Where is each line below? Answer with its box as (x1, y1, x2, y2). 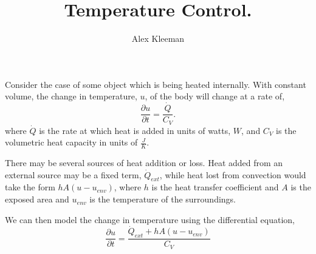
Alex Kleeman (131, 32, 185, 45)
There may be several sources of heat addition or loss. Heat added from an (5, 156, 283, 169)
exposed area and (5, 193, 69, 206)
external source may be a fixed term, (5, 168, 142, 181)
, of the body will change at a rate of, (145, 90, 285, 102)
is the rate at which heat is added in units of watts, (39, 124, 231, 136)
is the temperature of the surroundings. (89, 193, 236, 206)
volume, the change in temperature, (5, 90, 137, 102)
